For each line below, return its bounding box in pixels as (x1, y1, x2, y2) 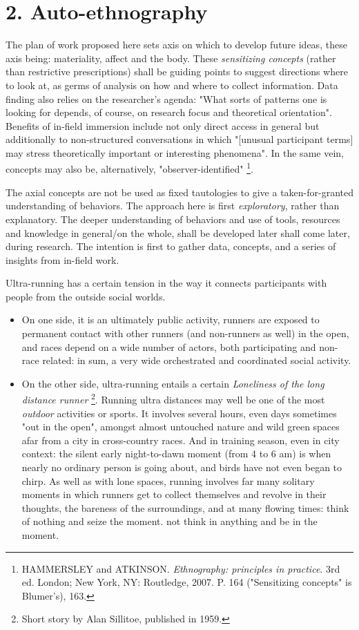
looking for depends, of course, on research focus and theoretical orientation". (6, 105, 332, 120)
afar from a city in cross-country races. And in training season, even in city (21, 432, 340, 447)
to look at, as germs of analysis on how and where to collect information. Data (6, 77, 338, 92)
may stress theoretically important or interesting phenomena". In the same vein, (6, 145, 344, 160)
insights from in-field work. (6, 252, 119, 267)
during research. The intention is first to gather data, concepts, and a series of (6, 239, 336, 254)
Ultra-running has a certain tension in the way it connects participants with (6, 276, 327, 290)
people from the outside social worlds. (6, 289, 166, 303)
